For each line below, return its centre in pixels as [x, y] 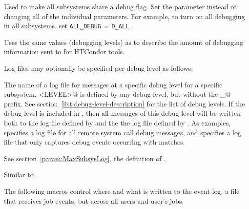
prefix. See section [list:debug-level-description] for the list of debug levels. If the [124, 103]
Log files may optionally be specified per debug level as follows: [99, 68]
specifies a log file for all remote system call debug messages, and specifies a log [123, 132]
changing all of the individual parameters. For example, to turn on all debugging [124, 16]
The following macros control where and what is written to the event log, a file [122, 191]
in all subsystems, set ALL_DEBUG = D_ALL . [68, 26]
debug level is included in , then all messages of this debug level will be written [122, 113]
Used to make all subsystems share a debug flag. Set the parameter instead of [120, 6]
